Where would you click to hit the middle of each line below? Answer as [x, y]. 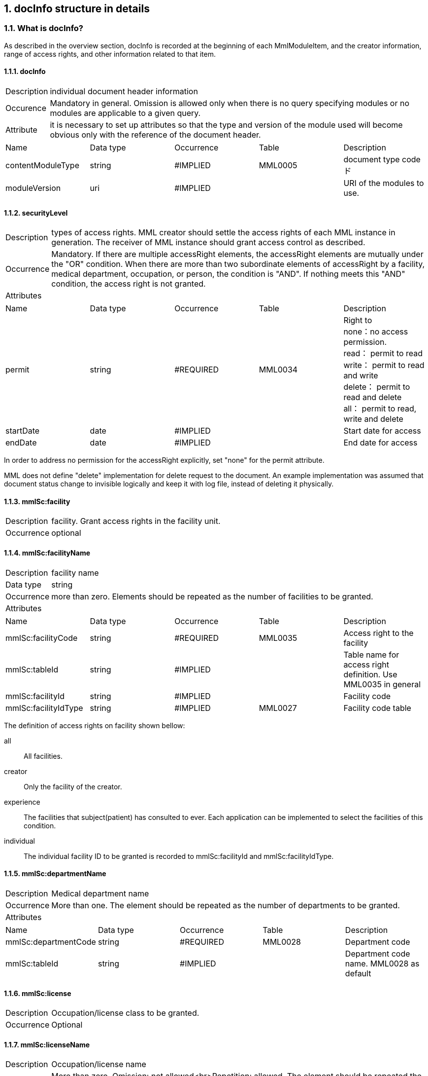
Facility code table [377, 708]
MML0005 [278, 166]
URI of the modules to [384, 183]
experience [22, 802]
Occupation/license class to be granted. [125, 1013]
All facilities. [43, 756]
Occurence [26, 108]
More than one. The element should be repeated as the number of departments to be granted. [226, 905]
